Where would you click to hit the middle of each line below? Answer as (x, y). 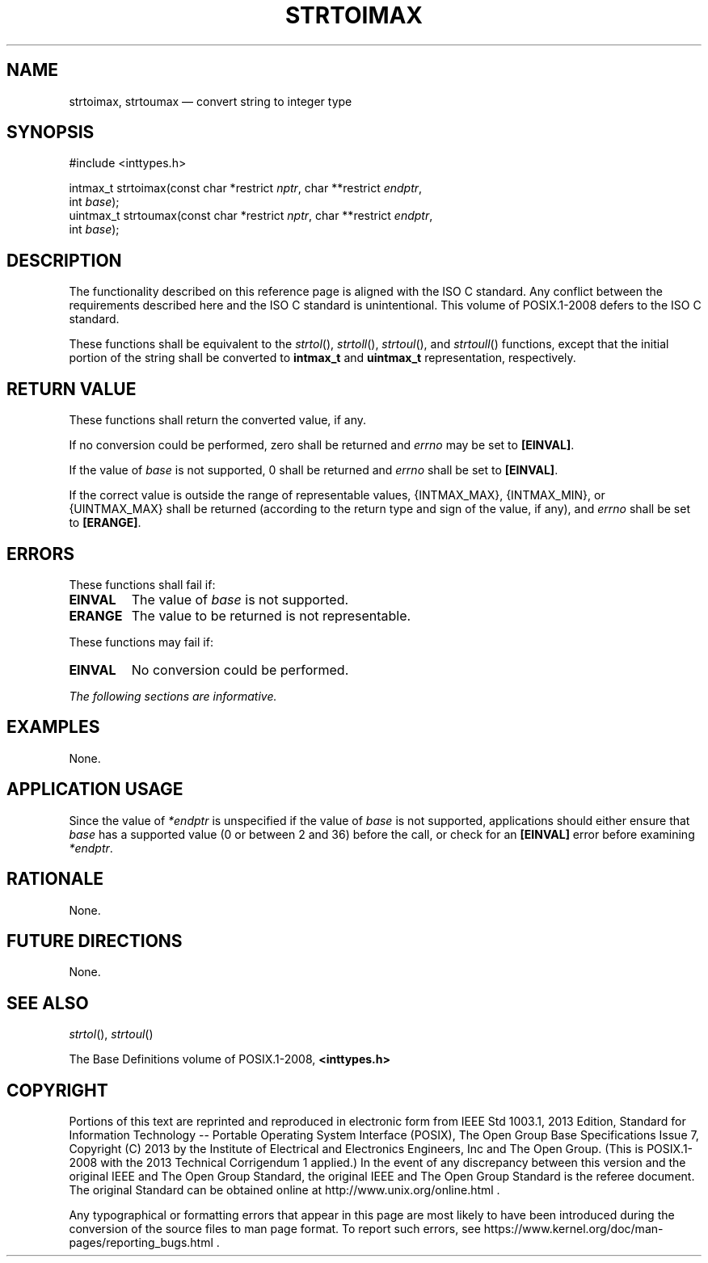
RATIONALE (55, 879)
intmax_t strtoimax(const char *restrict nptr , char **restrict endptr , (246, 188)
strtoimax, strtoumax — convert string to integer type (211, 101)
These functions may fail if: (141, 642)
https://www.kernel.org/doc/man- (573, 1229)
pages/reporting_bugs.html (141, 1243)
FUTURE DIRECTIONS (95, 941)
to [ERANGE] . (105, 523)
